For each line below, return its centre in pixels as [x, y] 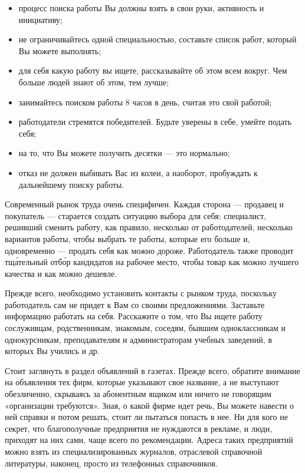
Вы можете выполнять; [60, 50]
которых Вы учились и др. [52, 351]
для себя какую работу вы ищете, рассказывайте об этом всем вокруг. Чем [153, 70]
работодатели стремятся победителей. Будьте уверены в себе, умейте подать [155, 122]
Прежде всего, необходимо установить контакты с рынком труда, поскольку [141, 293]
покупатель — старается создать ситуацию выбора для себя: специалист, [136, 215]
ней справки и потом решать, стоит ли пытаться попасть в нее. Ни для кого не [146, 417]
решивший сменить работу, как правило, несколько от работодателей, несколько [149, 227]
